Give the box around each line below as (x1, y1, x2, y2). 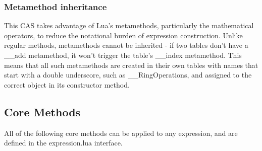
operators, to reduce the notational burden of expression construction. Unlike (4, 30, 243, 40)
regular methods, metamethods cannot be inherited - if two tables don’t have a (4, 40, 248, 50)
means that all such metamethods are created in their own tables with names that (4, 59, 258, 70)
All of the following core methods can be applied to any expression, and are (4, 127, 238, 138)
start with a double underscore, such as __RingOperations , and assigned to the (4, 69, 252, 80)
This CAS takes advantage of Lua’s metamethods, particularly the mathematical (4, 20, 254, 31)
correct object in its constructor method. (4, 79, 130, 90)
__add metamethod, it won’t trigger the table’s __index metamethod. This (4, 50, 242, 60)
